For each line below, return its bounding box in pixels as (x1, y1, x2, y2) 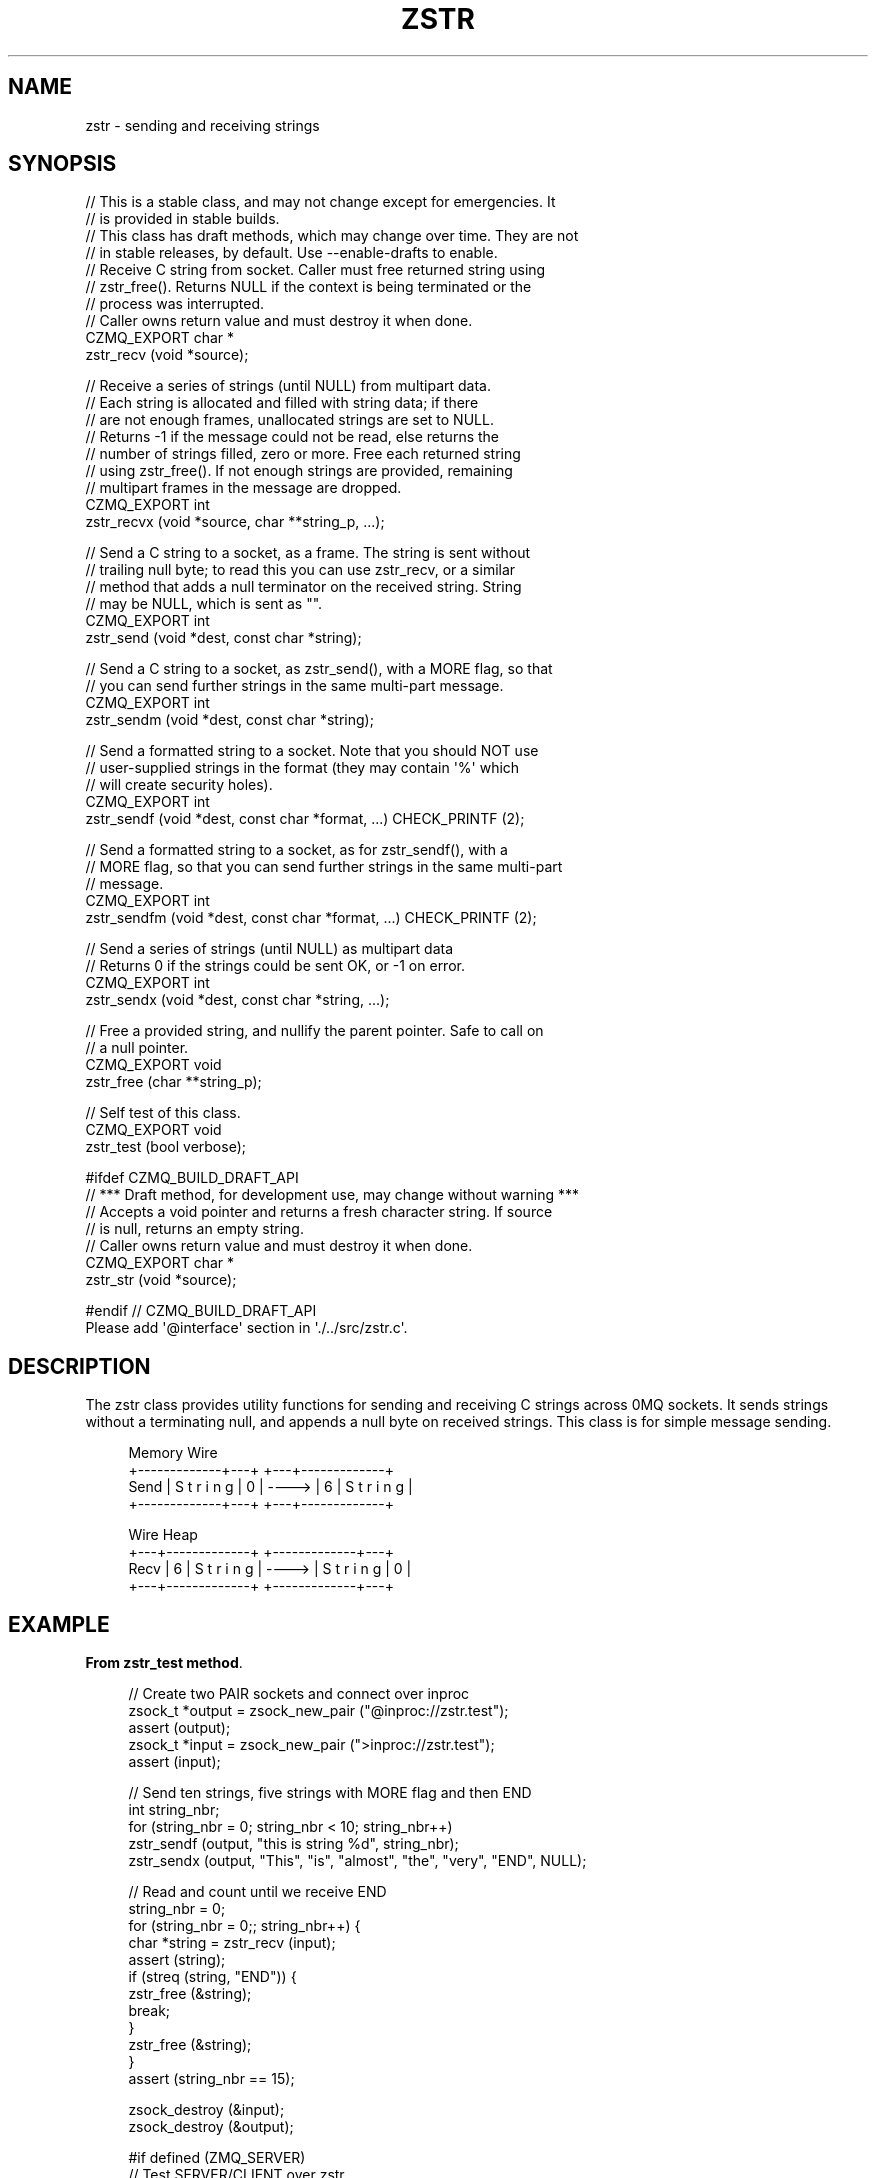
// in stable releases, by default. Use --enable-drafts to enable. (85, 244, 498, 262)
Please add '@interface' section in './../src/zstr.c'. (85, 1319, 408, 1337)
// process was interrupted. (85, 295, 265, 313)
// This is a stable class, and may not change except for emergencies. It (85, 193, 556, 211)
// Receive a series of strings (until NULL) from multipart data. (85, 377, 492, 395)
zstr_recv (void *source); (85, 346, 249, 364)
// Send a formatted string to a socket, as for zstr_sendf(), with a (85, 841, 508, 859)
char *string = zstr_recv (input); (128, 1934, 336, 1952)
